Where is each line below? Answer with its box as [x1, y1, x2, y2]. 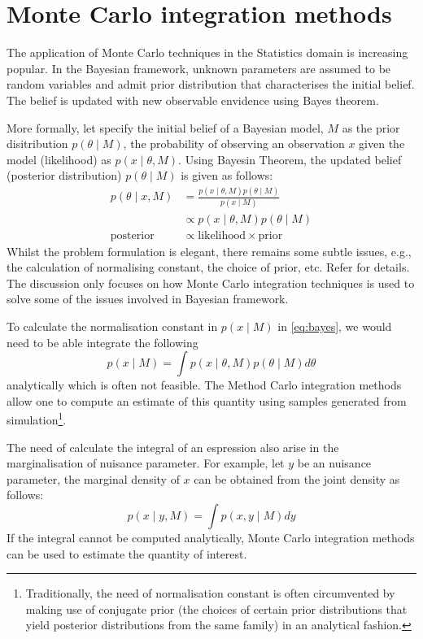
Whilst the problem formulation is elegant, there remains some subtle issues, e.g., [7, 242, 412, 259]
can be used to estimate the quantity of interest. [7, 545, 247, 562]
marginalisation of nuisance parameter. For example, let [7, 454, 285, 472]
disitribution [7, 135, 68, 152]
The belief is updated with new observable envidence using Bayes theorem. [7, 91, 379, 108]
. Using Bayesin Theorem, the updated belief [178, 150, 402, 167]
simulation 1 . [7, 409, 67, 428]
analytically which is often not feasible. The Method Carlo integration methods [7, 376, 402, 393]
